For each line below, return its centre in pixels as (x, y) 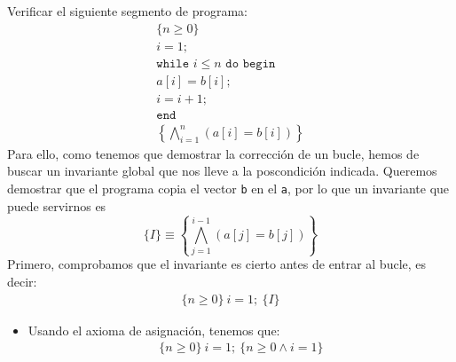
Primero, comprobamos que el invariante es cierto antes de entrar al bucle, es (217, 264)
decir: (22, 281)
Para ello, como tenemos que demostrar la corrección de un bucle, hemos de (213, 153)
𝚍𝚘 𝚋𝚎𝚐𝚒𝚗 (251, 63)
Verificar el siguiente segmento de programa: (127, 11)
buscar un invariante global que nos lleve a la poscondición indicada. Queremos (222, 171)
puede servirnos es (57, 205)
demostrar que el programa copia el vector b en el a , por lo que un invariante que (228, 188)
